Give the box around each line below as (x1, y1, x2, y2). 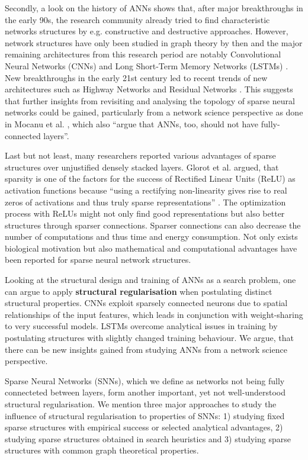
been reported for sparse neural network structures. (5, 253, 191, 266)
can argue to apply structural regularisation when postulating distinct (5, 285, 272, 297)
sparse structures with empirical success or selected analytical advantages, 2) (5, 421, 283, 433)
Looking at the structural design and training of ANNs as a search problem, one (5, 274, 296, 286)
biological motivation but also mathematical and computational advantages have (5, 242, 297, 254)
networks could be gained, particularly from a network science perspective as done (5, 106, 303, 118)
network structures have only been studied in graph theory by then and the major (5, 36, 303, 49)
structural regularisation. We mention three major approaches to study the (5, 398, 277, 410)
